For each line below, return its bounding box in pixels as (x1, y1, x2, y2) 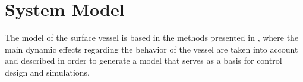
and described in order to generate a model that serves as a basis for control (5, 54, 282, 67)
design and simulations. (5, 65, 90, 78)
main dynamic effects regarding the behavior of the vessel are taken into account (5, 42, 298, 55)
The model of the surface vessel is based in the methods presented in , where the (5, 31, 299, 44)
